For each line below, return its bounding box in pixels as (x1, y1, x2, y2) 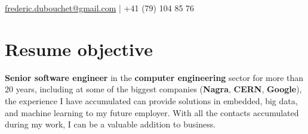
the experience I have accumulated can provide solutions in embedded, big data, (5, 94, 298, 107)
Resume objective (5, 36, 153, 61)
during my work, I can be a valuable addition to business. (5, 118, 216, 130)
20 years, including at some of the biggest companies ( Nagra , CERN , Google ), (5, 83, 302, 95)
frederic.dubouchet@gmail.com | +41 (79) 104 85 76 (5, 2, 195, 14)
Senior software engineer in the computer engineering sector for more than (5, 71, 304, 83)
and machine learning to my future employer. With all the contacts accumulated (5, 106, 299, 119)
